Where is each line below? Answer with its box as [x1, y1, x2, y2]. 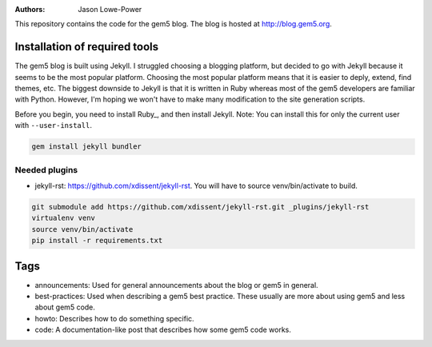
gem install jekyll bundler [31, 142, 142, 151]
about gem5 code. [34, 302, 96, 312]
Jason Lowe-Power [78, 5, 142, 14]
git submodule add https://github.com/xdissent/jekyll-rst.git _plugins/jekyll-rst [31, 202, 370, 211]
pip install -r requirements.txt [31, 236, 163, 245]
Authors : [14, 5, 46, 14]
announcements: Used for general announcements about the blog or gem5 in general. [34, 280, 319, 289]
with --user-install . [14, 121, 92, 130]
